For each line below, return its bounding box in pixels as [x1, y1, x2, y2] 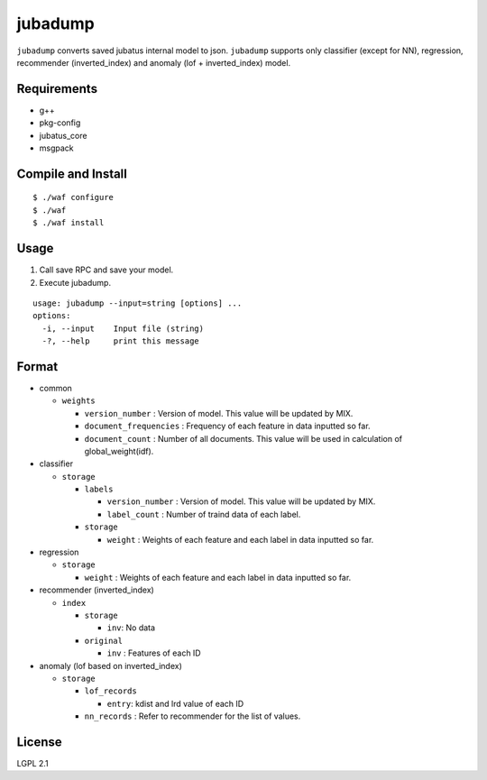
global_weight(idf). [84, 445, 154, 456]
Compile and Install [16, 166, 128, 181]
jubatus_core [39, 130, 87, 141]
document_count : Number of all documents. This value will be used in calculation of [84, 433, 403, 444]
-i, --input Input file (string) [41, 323, 205, 334]
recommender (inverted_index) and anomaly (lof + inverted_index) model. [16, 57, 291, 68]
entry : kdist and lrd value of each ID [106, 698, 244, 709]
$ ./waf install [32, 217, 105, 228]
